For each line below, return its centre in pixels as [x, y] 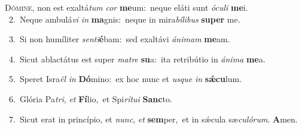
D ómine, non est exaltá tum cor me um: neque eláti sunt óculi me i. [126, 7]
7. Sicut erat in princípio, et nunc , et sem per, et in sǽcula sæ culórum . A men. [153, 119]
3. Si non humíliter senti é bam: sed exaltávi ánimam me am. [119, 39]
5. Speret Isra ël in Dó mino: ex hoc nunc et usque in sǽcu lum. [125, 79]
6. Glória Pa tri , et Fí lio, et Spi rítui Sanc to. [90, 98]
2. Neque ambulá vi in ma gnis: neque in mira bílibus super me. [124, 19]
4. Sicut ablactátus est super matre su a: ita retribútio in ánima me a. [137, 59]
